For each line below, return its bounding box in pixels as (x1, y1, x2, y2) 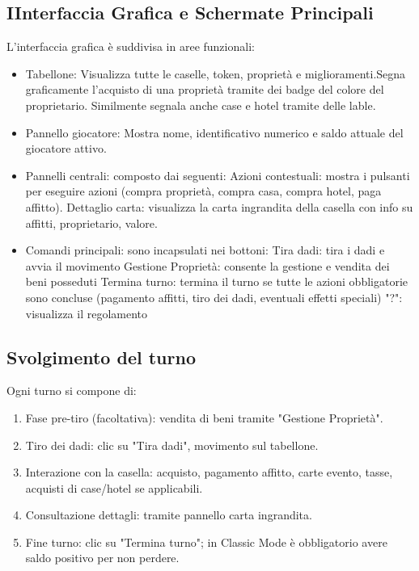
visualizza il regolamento (25, 304, 148, 321)
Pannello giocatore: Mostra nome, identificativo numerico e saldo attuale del (25, 124, 404, 141)
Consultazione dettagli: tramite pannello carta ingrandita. (25, 506, 312, 523)
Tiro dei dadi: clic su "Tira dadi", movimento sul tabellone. (25, 436, 319, 453)
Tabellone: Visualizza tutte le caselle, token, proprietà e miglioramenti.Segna (25, 65, 406, 82)
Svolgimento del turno (6, 344, 196, 369)
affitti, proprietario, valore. (25, 214, 158, 231)
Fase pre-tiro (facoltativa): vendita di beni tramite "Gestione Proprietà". (25, 409, 383, 426)
